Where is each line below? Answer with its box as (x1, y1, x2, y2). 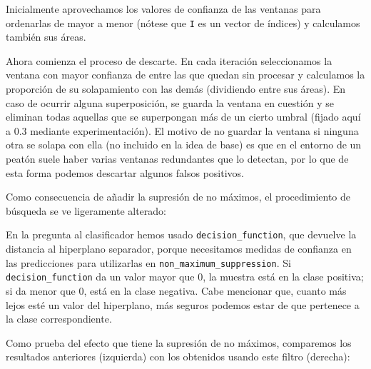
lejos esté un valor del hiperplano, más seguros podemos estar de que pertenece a (6, 297, 360, 312)
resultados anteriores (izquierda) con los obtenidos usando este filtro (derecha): (6, 349, 350, 364)
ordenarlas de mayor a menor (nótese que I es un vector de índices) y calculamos (6, 15, 360, 30)
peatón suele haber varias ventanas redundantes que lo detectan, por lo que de (6, 151, 349, 166)
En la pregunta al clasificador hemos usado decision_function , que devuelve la (6, 227, 357, 242)
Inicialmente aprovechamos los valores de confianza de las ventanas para (6, 1, 321, 16)
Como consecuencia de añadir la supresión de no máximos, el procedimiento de (6, 189, 350, 204)
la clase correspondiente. (6, 311, 112, 326)
